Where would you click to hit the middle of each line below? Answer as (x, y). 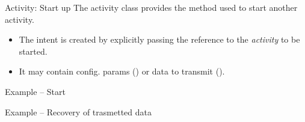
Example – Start (35, 91)
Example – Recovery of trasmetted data (78, 111)
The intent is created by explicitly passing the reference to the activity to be (159, 39)
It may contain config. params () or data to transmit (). (122, 71)
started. (33, 51)
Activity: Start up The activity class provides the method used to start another (151, 7)
